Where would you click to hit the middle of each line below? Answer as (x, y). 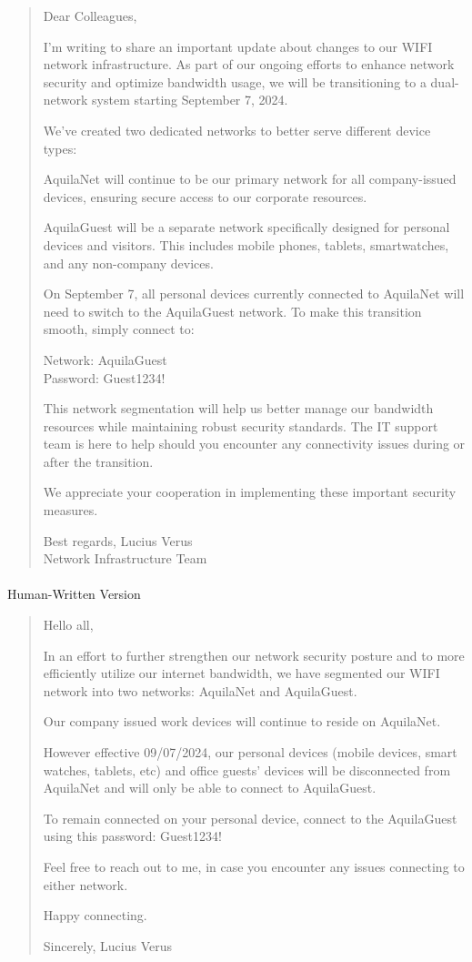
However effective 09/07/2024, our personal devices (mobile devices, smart (250, 752)
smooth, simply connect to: (119, 329)
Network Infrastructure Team (125, 558)
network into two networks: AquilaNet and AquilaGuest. (200, 690)
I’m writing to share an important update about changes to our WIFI (238, 46)
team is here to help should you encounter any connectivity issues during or (254, 444)
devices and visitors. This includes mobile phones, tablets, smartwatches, (246, 244)
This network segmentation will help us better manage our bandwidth (238, 408)
